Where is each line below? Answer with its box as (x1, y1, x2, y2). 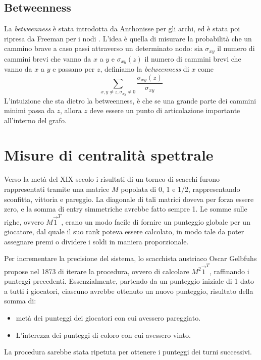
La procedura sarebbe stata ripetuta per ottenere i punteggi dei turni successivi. (4, 346, 252, 357)
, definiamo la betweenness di (100, 64, 189, 74)
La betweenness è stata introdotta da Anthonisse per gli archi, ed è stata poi (4, 23, 240, 34)
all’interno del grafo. (4, 115, 67, 125)
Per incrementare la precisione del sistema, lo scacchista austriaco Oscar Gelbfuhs (4, 253, 257, 264)
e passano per (53, 64, 95, 74)
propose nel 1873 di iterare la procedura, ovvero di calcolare (4, 266, 189, 276)
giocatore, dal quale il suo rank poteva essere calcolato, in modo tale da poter (4, 226, 244, 237)
